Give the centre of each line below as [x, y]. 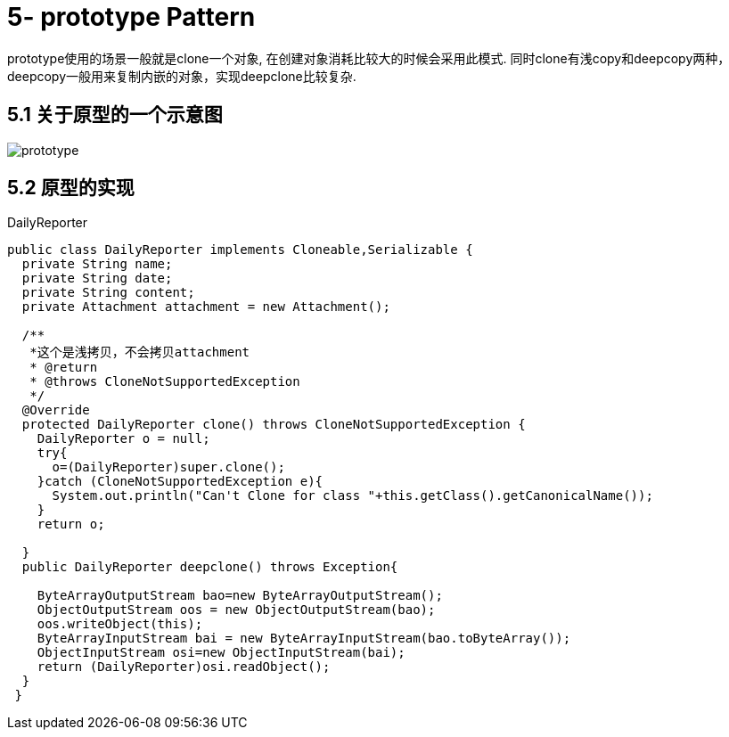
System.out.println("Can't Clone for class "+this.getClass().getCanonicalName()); [352, 496]
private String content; [108, 293]
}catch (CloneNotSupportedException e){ [180, 482]
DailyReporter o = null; [123, 439]
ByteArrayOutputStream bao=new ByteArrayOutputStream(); [240, 596]
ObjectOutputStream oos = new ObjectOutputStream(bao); [236, 610]
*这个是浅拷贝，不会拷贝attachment [140, 352]
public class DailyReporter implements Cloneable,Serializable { [240, 250]
